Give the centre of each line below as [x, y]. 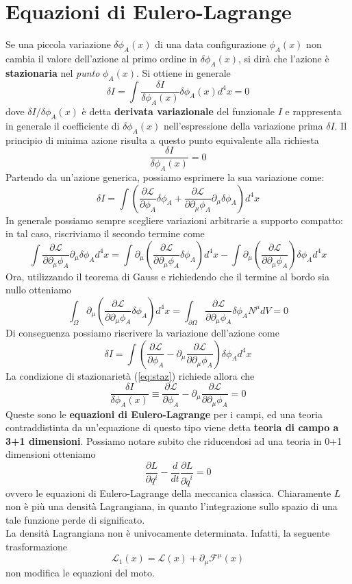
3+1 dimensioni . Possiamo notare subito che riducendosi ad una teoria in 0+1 [174, 440]
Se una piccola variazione [58, 44]
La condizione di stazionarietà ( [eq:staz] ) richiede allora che [130, 375]
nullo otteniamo [39, 290]
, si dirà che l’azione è [284, 58]
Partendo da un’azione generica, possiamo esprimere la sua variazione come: [165, 177]
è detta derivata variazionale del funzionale [178, 111]
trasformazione [36, 546]
